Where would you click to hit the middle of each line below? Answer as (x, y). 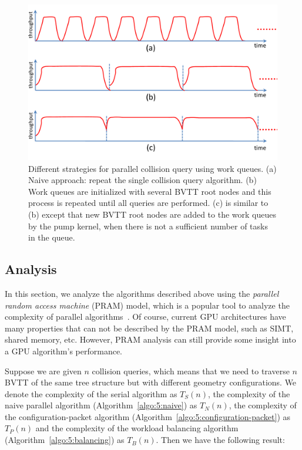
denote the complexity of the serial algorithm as (91, 393)
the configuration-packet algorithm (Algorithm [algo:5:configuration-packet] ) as (148, 416)
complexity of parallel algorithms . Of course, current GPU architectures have (145, 317)
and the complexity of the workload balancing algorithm (137, 428)
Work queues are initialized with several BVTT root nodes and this (150, 191)
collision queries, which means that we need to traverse (191, 371)
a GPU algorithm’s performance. (64, 351)
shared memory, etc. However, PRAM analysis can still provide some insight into (150, 339)
